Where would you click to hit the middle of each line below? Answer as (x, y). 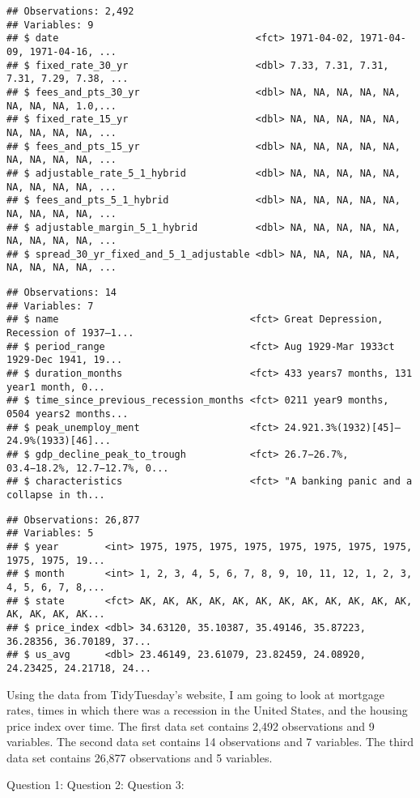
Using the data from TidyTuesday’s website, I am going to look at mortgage (196, 694)
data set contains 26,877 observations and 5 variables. (140, 757)
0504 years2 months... (68, 414)
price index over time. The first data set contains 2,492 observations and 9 (191, 725)
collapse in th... (56, 495)
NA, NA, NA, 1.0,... (62, 106)
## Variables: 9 (50, 25)
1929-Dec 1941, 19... (65, 360)
